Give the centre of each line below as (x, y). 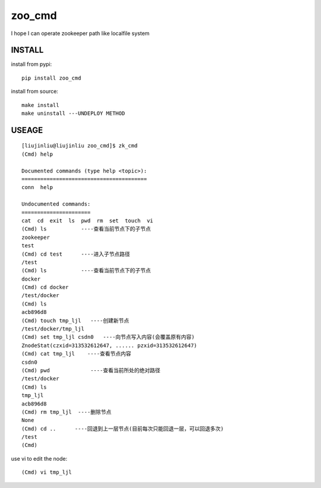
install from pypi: (32, 64)
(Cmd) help (37, 154)
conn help (37, 188)
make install (40, 105)
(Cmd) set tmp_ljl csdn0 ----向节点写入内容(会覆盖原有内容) (108, 337)
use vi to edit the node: (39, 458)
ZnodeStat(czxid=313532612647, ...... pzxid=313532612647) (109, 345)
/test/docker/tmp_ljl (53, 329)
